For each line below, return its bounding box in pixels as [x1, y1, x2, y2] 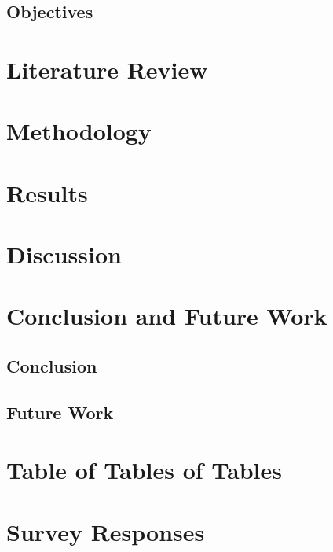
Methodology [6, 115, 152, 147]
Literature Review [6, 53, 208, 85]
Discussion [6, 238, 122, 270]
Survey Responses [6, 515, 205, 547]
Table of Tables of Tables [6, 454, 283, 486]
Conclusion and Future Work [6, 300, 328, 332]
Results [6, 176, 88, 208]
